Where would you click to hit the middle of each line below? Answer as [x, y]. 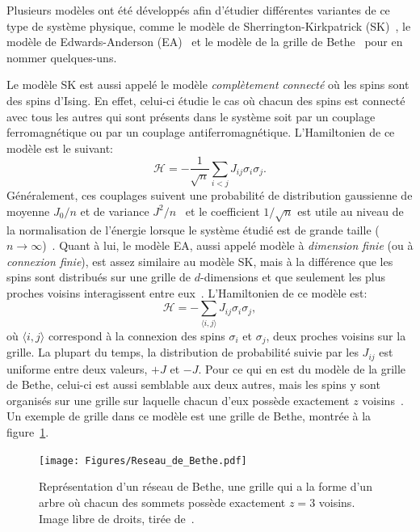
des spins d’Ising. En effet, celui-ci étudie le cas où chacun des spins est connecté [206, 100]
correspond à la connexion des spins [136, 335]
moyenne [28, 211]
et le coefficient [223, 211]
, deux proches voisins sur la [336, 335]
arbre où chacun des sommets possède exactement [162, 502]
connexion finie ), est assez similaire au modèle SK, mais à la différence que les [200, 261]
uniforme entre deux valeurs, [77, 368]
